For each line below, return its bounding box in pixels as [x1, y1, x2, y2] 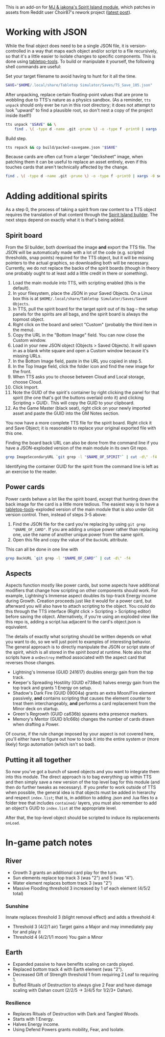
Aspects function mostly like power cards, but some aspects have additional [5, 582, 160, 589]
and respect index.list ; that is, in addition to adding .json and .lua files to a [5, 795, 158, 801]
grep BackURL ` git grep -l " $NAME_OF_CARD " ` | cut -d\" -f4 [5, 556, 131, 561]
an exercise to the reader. [5, 469, 57, 475]
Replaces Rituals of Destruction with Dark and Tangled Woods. [12, 1010, 139, 1016]
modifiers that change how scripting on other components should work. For [5, 588, 158, 593]
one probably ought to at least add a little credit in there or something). [5, 270, 148, 277]
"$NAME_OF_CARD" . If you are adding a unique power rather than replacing [12, 526, 158, 532]
